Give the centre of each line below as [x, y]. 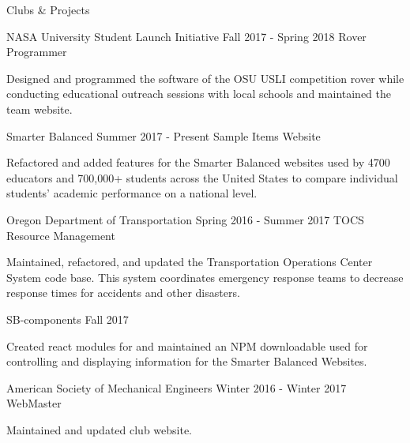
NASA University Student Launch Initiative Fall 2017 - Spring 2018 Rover [186, 36]
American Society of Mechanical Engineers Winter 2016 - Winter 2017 [177, 387]
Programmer [37, 52]
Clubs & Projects [48, 9]
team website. [39, 109]
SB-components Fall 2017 [68, 319]
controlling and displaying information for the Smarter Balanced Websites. [187, 361]
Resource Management [61, 235]
